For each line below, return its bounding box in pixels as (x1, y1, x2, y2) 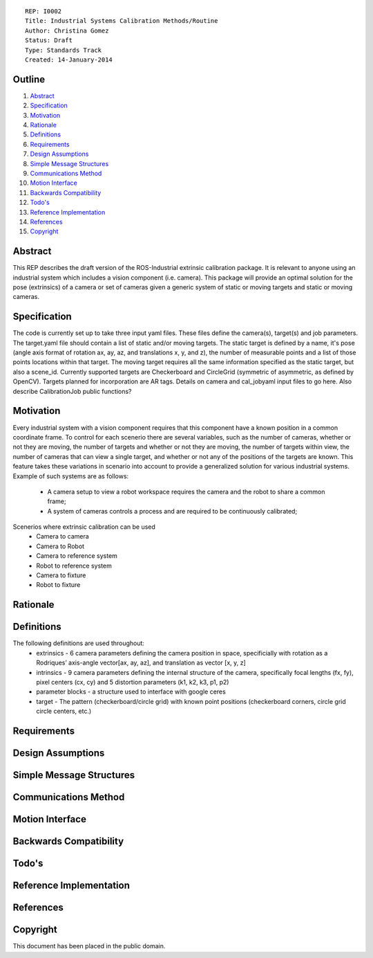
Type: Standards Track (25, 46, 102, 54)
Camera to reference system (36, 552, 117, 560)
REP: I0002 (25, 8, 62, 15)
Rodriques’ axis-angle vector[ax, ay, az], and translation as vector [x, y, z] (36, 658, 247, 667)
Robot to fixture (36, 581, 81, 589)
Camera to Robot (36, 542, 85, 550)
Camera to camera (36, 532, 89, 541)
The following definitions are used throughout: (12, 639, 145, 647)
